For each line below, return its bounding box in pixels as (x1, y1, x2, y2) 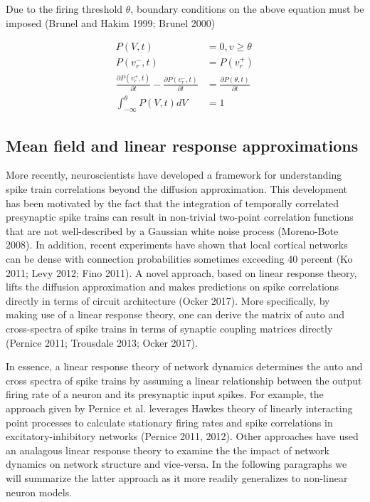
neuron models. (6, 484, 73, 499)
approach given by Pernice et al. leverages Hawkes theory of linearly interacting (6, 400, 353, 415)
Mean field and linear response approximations (6, 134, 359, 156)
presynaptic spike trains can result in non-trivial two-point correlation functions (6, 209, 354, 224)
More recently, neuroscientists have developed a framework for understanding (6, 167, 342, 182)
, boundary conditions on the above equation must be (130, 1, 364, 16)
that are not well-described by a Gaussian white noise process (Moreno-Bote (6, 223, 339, 238)
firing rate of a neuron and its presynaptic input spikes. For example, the (6, 387, 324, 402)
